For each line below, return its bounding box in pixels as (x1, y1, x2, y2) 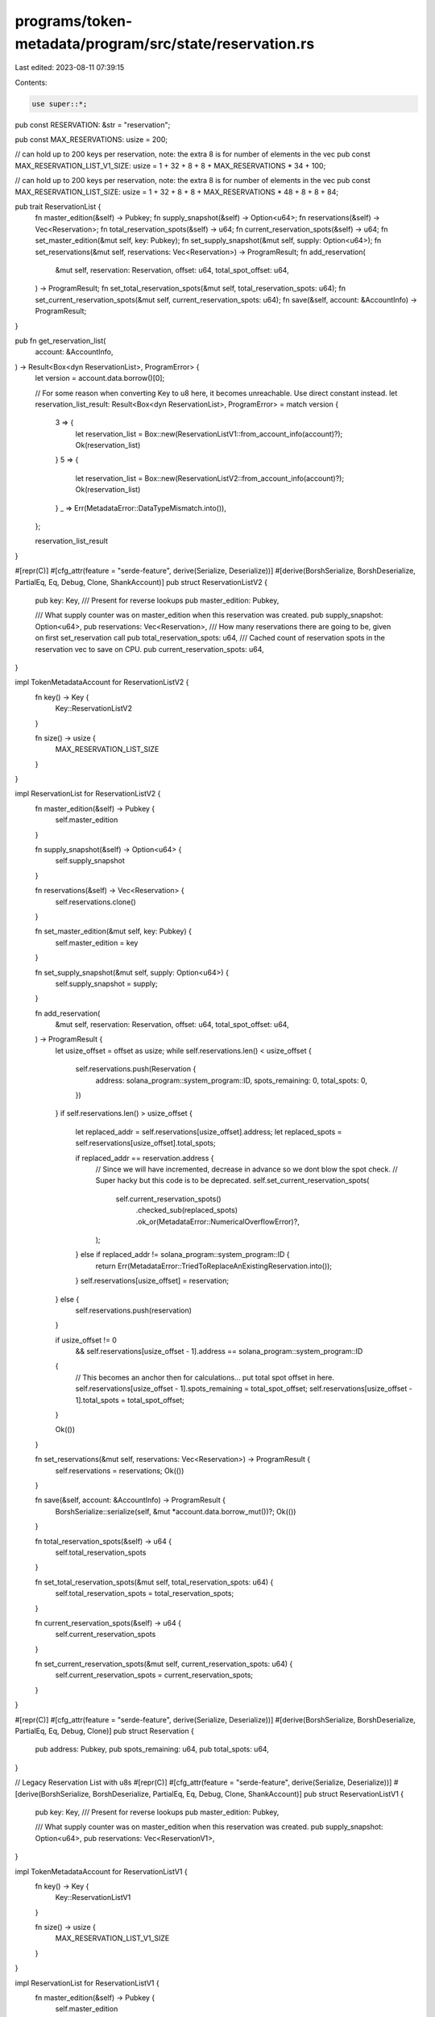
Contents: (14, 77, 48, 87)
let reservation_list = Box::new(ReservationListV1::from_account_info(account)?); (75, 428, 343, 439)
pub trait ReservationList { (14, 202, 101, 211)
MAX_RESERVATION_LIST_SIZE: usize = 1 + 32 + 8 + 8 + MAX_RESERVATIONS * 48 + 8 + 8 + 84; (14, 186, 338, 197)
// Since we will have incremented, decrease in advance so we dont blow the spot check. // (95, 1164, 398, 1174)
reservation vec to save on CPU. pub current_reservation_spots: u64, (35, 644, 265, 654)
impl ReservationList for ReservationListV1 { (14, 1977, 160, 1988)
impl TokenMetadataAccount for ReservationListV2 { (14, 678, 189, 687)
